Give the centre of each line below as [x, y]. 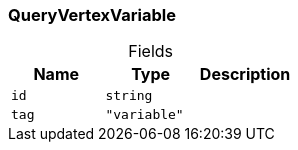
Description [245, 74]
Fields [151, 51]
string [129, 96]
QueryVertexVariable [92, 15]
